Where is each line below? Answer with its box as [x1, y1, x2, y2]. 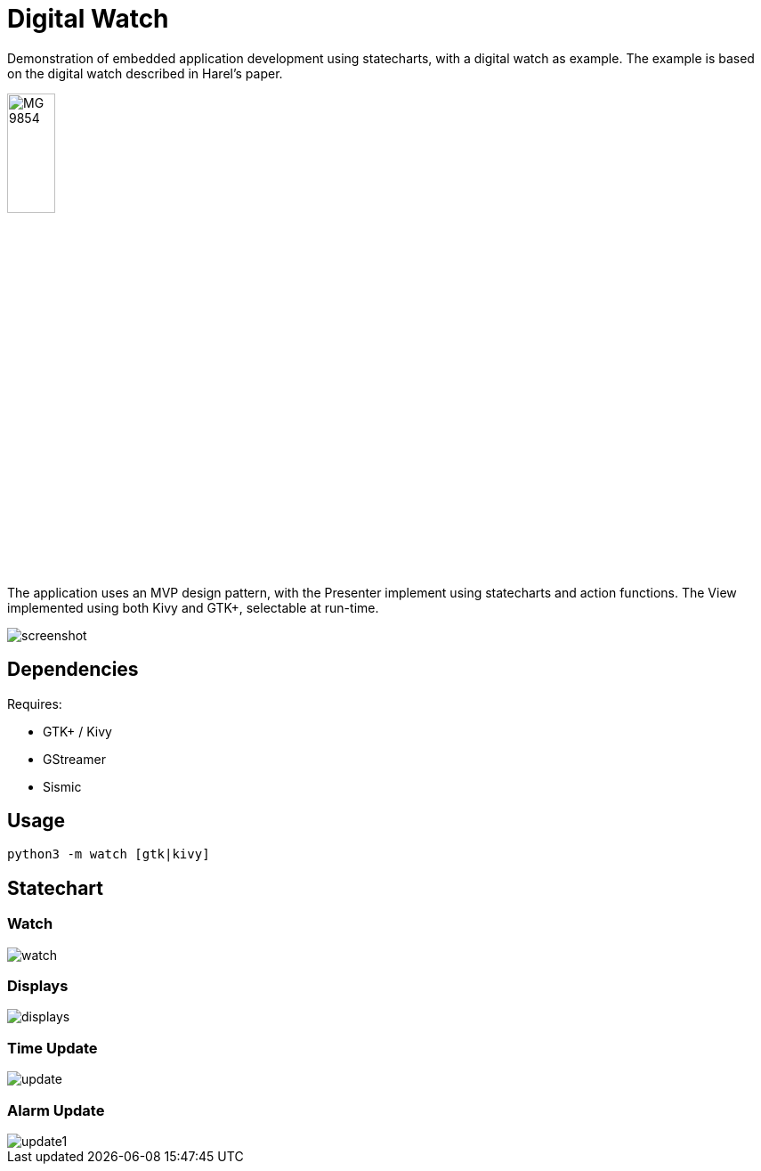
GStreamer [43, 751, 106, 767]
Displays [7, 977, 69, 996]
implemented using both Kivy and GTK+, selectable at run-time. [7, 599, 379, 615]
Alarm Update [7, 1101, 105, 1119]
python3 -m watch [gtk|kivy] [7, 847, 210, 862]
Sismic [43, 778, 82, 794]
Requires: [7, 695, 62, 712]
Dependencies [7, 658, 139, 681]
